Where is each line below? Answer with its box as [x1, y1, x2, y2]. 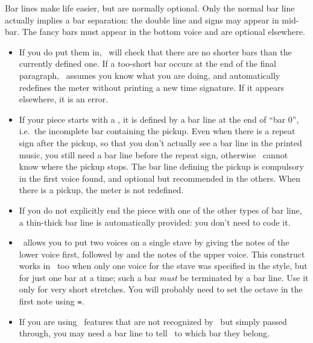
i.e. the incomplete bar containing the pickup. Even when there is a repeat [19, 125, 296, 137]
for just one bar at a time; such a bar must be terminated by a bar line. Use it [19, 271, 309, 283]
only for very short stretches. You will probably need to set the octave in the [19, 283, 303, 295]
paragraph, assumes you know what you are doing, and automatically [19, 69, 280, 81]
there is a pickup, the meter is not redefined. [19, 184, 184, 196]
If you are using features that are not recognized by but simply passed [19, 315, 287, 327]
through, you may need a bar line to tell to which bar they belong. [19, 327, 270, 339]
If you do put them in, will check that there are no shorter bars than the [19, 45, 292, 58]
